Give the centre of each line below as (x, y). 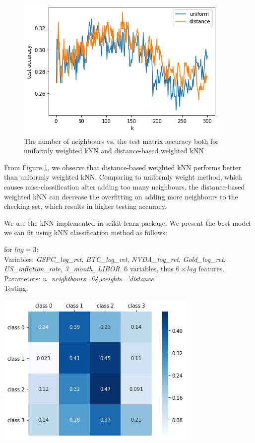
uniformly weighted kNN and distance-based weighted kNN (114, 151)
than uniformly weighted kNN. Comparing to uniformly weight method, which (123, 177)
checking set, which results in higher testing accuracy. (85, 206)
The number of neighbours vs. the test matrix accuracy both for (121, 141)
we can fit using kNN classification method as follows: (86, 232)
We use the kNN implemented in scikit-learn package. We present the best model (127, 222)
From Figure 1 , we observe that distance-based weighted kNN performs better (123, 167)
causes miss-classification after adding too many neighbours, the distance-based (125, 186)
